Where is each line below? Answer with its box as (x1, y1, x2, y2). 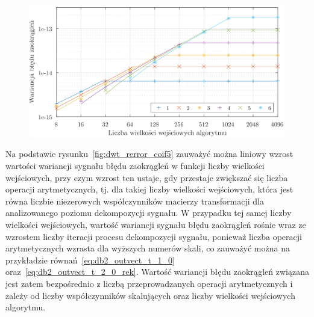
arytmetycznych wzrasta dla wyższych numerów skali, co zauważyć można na (5, 242, 290, 254)
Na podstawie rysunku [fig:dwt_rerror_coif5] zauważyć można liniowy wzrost (5, 147, 294, 160)
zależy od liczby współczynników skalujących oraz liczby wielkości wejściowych (5, 289, 295, 301)
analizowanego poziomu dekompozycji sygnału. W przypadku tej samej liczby (5, 206, 292, 219)
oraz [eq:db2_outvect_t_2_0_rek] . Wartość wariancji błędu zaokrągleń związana (5, 265, 309, 278)
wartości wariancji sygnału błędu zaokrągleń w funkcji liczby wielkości (5, 159, 265, 172)
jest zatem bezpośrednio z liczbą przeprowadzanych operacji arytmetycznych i (5, 277, 293, 289)
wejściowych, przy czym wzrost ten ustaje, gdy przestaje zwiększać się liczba (5, 171, 288, 183)
